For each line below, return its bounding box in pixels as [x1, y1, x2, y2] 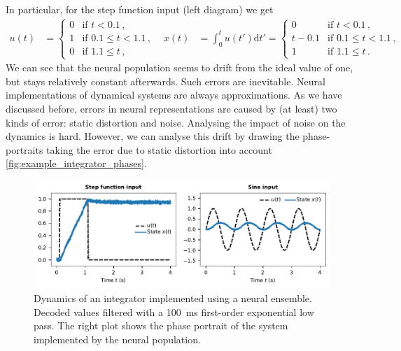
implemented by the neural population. [34, 331, 201, 346]
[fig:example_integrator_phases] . [6, 156, 147, 171]
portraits [6, 142, 43, 157]
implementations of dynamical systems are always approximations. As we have [6, 87, 342, 102]
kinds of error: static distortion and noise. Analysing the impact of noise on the [6, 115, 346, 129]
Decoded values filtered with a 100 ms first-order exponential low [34, 304, 314, 319]
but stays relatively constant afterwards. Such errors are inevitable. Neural [6, 73, 325, 88]
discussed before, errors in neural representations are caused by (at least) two [6, 101, 337, 115]
